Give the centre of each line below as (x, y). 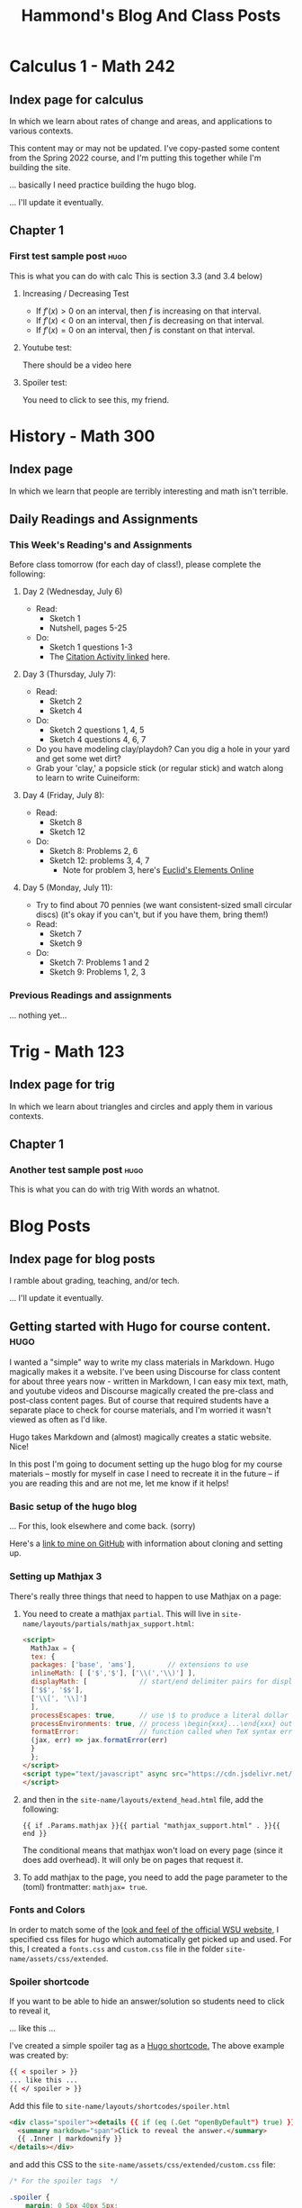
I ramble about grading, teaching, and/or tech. (94, 1281)
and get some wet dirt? (78, 759)
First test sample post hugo (68, 256)
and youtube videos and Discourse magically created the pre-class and (142, 1391)
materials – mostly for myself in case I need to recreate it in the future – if (145, 1474)
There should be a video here (77, 365)
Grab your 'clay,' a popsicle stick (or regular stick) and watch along (160, 768)
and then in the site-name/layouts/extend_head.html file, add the (142, 1799)
